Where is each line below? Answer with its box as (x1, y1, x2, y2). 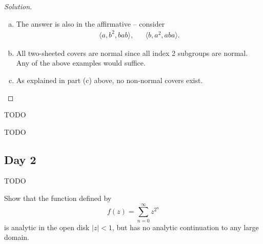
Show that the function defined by (4, 193, 112, 204)
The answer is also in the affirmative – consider (16, 18, 165, 29)
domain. (4, 232, 30, 242)
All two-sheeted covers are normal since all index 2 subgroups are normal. (16, 47, 248, 58)
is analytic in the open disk (4, 221, 90, 232)
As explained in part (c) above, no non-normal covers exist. (16, 74, 203, 85)
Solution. (4, 1, 32, 11)
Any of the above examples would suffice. (16, 57, 146, 68)
